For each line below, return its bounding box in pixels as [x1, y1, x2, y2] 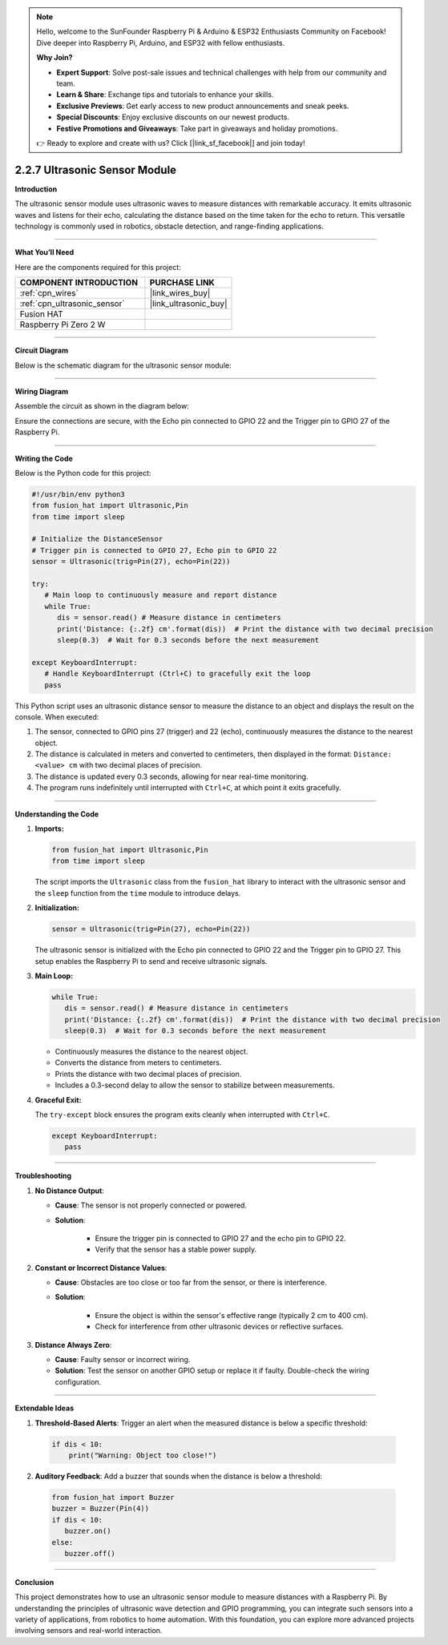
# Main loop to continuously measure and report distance [44, 591, 277, 600]
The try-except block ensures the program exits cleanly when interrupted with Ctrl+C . [34, 1110, 330, 1119]
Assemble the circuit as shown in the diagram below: [14, 401, 190, 411]
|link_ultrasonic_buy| [149, 298, 228, 309]
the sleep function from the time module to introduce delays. [34, 888, 241, 897]
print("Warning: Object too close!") [68, 1450, 217, 1460]
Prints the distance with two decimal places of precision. [54, 1069, 242, 1079]
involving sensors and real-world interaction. [14, 1626, 163, 1635]
